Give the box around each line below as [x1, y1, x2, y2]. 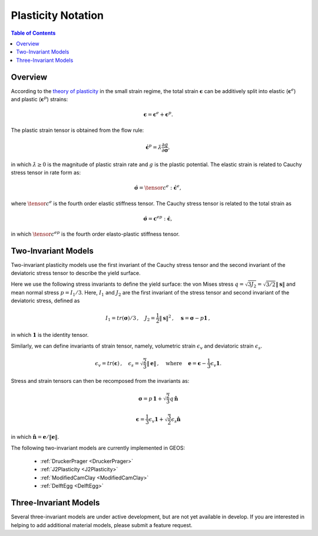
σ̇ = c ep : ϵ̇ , [143, 214, 173, 222]
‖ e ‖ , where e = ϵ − [146, 360, 207, 366]
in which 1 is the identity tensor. [11, 332, 89, 339]
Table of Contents [11, 29, 56, 37]
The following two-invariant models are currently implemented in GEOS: [11, 444, 185, 451]
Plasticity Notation [11, 9, 104, 22]
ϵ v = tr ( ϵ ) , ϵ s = [95, 360, 140, 368]
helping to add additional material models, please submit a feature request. [11, 521, 193, 528]
